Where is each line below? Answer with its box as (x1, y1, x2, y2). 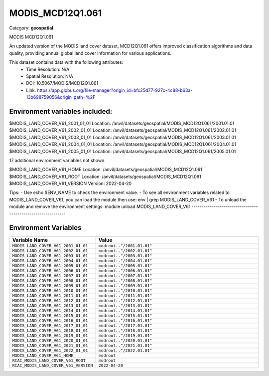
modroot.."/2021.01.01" (98, 343, 152, 348)
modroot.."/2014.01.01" (98, 308, 152, 313)
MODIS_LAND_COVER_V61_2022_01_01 (12, 348, 88, 353)
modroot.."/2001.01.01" (98, 243, 152, 248)
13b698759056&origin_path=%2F (26, 94, 96, 100)
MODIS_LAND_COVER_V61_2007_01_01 (12, 273, 88, 278)
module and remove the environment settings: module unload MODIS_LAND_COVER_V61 (9, 203, 191, 209)
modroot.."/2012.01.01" (98, 298, 152, 303)
